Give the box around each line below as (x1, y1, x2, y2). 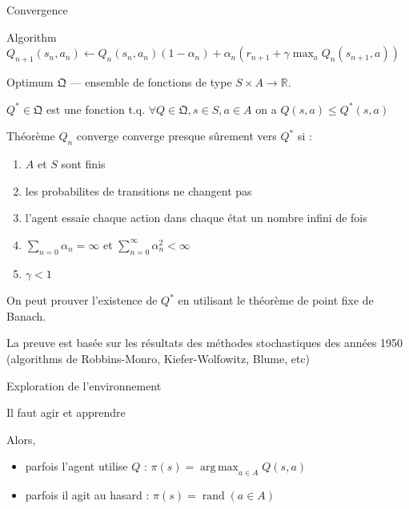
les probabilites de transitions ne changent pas (25, 182, 252, 199)
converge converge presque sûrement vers (76, 127, 277, 144)
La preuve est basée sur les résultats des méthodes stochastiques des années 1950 (6, 334, 403, 351)
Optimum (6, 73, 54, 90)
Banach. (6, 307, 46, 324)
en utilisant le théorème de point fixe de (178, 292, 374, 309)
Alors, (6, 430, 36, 447)
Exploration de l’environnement (6, 377, 162, 394)
